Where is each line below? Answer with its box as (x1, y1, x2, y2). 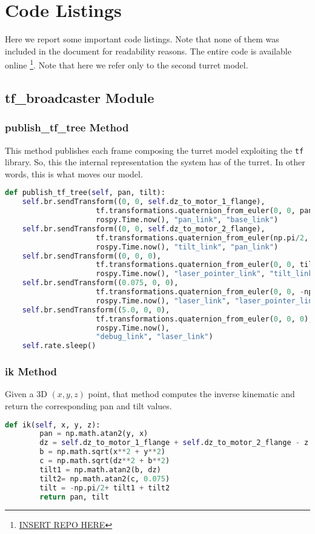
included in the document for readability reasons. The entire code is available (5, 44, 291, 57)
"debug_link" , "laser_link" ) (96, 332, 213, 341)
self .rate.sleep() (22, 341, 96, 351)
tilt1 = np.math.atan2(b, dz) (39, 465, 161, 474)
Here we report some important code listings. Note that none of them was (5, 33, 279, 45)
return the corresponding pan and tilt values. (5, 399, 172, 412)
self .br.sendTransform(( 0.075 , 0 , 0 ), (22, 279, 179, 288)
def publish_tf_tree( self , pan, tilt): (5, 188, 165, 197)
